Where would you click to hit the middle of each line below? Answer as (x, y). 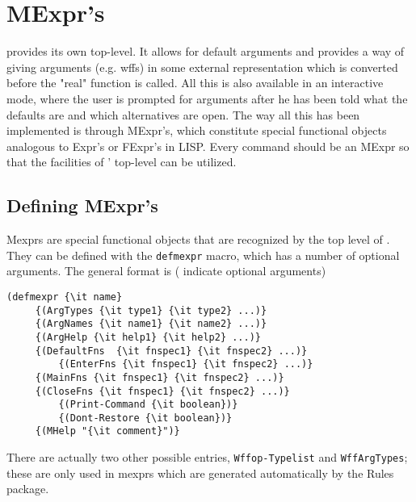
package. (28, 489)
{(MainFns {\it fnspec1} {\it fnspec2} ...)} (160, 377)
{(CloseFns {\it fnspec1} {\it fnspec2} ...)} (162, 391)
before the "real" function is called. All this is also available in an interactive (195, 83)
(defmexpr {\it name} (65, 297)
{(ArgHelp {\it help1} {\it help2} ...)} (148, 337)
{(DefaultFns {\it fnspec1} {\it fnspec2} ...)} (171, 351)
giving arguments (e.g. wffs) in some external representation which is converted (202, 67)
